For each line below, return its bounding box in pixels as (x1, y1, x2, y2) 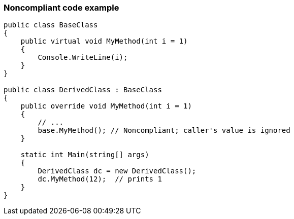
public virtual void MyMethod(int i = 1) (20, 37, 188, 46)
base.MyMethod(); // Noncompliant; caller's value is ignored (38, 126, 290, 135)
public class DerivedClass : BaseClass (4, 86, 162, 94)
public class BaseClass (4, 21, 98, 29)
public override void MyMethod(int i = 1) (20, 102, 192, 111)
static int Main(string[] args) (20, 151, 149, 159)
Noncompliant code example (4, 3, 119, 13)
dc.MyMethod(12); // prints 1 (38, 175, 162, 184)
